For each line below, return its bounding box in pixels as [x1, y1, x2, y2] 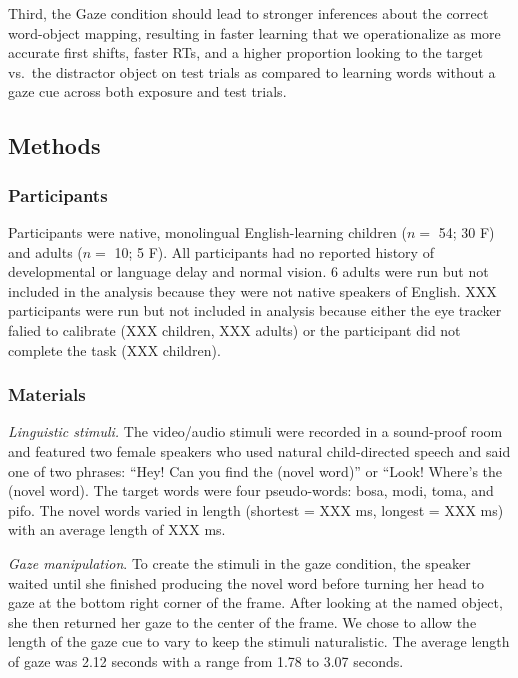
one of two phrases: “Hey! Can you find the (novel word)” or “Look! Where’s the [8, 460, 503, 481]
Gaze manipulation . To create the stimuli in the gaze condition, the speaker [8, 552, 471, 573]
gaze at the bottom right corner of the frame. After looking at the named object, [8, 592, 503, 613]
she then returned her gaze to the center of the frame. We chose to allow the [8, 611, 477, 632]
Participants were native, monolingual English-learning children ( [8, 221, 407, 242]
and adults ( [8, 241, 83, 262]
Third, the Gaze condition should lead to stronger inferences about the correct [8, 3, 489, 23]
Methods [8, 130, 101, 161]
